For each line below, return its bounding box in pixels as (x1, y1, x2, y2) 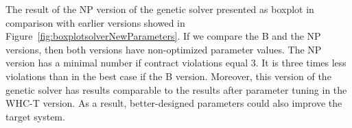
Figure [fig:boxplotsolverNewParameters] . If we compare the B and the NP (5, 29, 321, 43)
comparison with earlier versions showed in (5, 15, 185, 29)
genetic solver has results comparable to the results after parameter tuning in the (5, 82, 347, 97)
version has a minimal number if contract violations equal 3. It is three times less (5, 55, 347, 70)
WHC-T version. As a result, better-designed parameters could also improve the (5, 96, 342, 110)
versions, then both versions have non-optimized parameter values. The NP (5, 42, 322, 56)
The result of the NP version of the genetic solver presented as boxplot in (5, 2, 314, 16)
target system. (5, 109, 65, 123)
